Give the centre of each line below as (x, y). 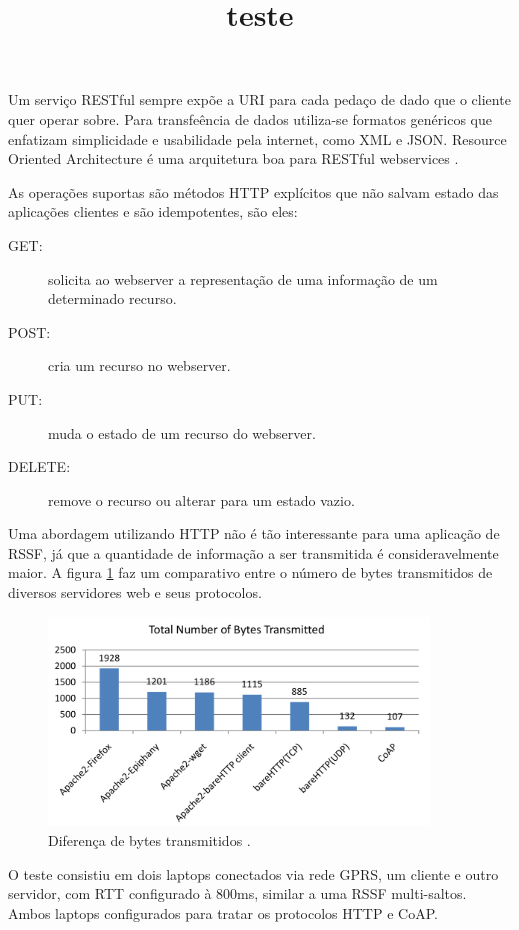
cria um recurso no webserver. (139, 365)
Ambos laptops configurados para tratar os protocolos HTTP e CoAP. (223, 912)
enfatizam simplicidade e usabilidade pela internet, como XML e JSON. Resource (257, 138)
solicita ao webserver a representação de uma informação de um (243, 278)
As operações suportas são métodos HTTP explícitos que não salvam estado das (253, 191)
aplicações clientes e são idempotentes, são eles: (153, 211)
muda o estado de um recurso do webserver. (182, 432)
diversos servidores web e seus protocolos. (135, 592)
